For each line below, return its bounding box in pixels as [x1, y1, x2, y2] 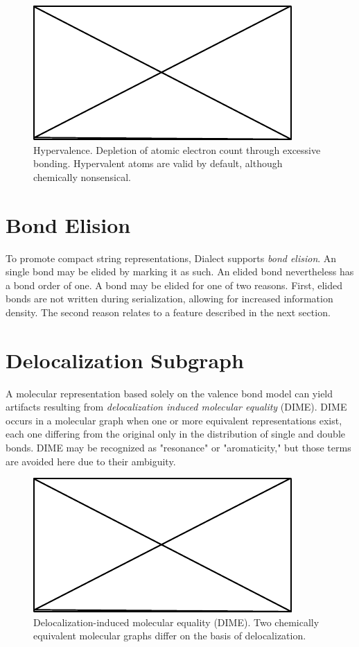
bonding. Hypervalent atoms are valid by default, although [33, 156, 283, 171]
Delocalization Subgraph [6, 345, 244, 374]
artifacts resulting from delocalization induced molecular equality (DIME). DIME [6, 399, 347, 414]
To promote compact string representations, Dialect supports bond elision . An [6, 250, 337, 265]
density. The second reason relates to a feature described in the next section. [6, 304, 331, 319]
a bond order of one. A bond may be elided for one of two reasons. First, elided [6, 277, 342, 292]
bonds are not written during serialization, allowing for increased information [6, 291, 333, 306]
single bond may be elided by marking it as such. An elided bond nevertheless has [6, 264, 354, 279]
